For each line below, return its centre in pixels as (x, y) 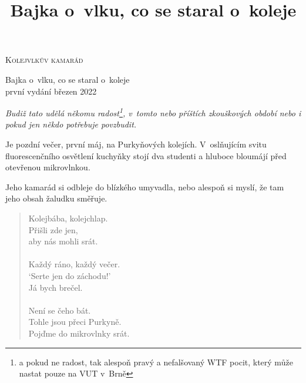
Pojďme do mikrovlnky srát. (79, 333)
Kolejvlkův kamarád (44, 60)
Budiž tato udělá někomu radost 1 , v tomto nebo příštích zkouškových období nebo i (153, 112)
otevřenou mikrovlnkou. (48, 167)
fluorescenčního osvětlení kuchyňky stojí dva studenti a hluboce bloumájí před (146, 155)
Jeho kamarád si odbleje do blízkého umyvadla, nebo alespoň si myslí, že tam (145, 187)
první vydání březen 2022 (51, 91)
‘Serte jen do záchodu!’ (70, 275)
